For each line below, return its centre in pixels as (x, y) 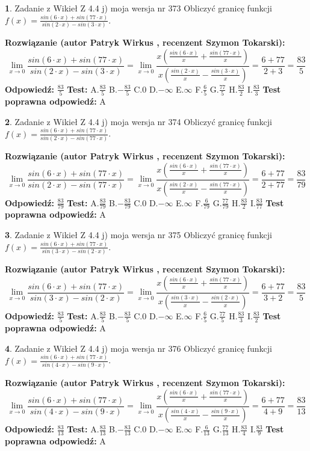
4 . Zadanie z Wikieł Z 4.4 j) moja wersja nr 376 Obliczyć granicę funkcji (138, 348)
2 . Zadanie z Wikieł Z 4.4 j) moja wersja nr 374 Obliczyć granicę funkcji (138, 121)
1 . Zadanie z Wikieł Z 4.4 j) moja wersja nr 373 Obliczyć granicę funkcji (138, 8)
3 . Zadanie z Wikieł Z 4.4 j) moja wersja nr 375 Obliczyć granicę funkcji (138, 234)
